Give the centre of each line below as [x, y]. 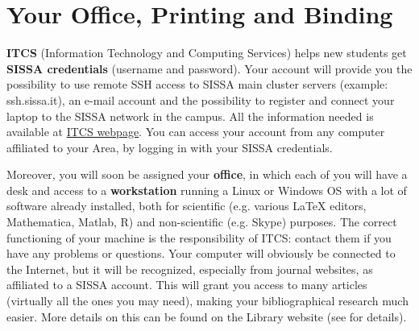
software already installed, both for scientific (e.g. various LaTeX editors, [187, 206]
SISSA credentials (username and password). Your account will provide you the [209, 68]
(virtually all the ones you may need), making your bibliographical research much [207, 301]
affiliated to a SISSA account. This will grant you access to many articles [187, 285]
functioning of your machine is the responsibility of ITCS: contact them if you [199, 237]
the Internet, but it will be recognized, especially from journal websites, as [190, 269]
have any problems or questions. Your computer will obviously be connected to [201, 253]
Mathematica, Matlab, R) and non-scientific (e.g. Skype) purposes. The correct [202, 222]
